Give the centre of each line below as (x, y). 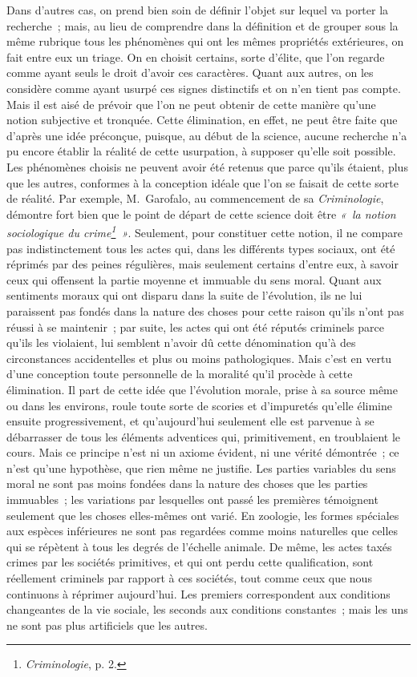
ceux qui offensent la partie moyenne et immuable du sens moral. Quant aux (194, 279)
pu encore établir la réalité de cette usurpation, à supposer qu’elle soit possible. (201, 151)
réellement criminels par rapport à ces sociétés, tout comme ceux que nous (189, 578)
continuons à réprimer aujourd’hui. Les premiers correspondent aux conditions (198, 593)
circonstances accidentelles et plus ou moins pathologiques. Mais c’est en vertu (199, 358)
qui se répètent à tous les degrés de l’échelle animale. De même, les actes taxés (199, 546)
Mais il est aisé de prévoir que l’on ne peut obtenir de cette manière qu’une (191, 104)
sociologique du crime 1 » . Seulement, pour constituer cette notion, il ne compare (204, 231)
